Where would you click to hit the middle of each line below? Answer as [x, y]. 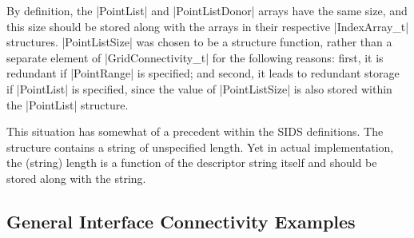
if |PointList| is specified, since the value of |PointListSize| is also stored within [199, 88]
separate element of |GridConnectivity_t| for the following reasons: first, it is [195, 57]
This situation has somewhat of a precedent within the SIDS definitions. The [195, 131]
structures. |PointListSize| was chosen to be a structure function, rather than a [199, 42]
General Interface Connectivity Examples [181, 221]
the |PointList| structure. [68, 104]
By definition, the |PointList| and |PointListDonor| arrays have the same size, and [207, 10]
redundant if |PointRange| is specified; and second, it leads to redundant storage [203, 73]
